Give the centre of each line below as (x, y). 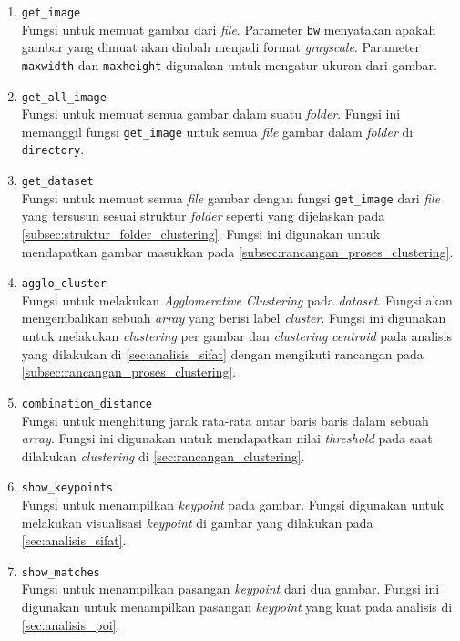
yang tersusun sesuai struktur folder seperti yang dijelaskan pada (203, 216)
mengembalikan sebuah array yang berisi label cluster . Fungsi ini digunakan (234, 318)
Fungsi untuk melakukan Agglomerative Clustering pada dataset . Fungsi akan (237, 300)
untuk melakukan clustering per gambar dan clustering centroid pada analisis (236, 336)
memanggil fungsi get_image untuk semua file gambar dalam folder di (217, 131)
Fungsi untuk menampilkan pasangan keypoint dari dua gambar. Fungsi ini (230, 589)
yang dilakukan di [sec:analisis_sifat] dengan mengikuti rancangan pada (222, 353)
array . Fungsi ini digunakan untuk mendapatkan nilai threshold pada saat (227, 438)
